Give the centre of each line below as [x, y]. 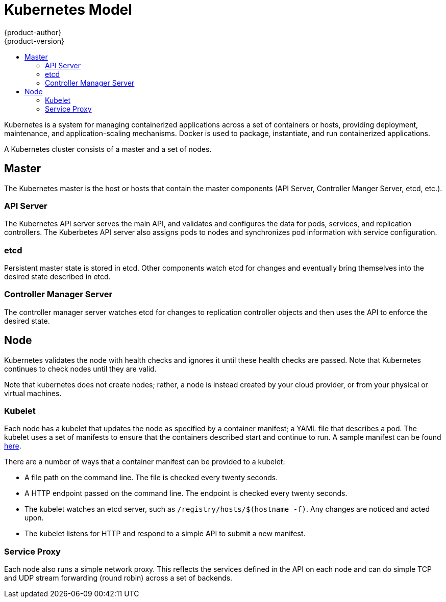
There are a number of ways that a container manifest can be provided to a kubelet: [145, 462]
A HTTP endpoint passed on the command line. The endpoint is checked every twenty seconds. [186, 493]
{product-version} [34, 41]
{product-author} [33, 32]
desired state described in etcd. [57, 277]
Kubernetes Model [68, 10]
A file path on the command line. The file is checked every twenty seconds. [151, 478]
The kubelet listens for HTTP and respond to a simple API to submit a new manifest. [165, 534]
